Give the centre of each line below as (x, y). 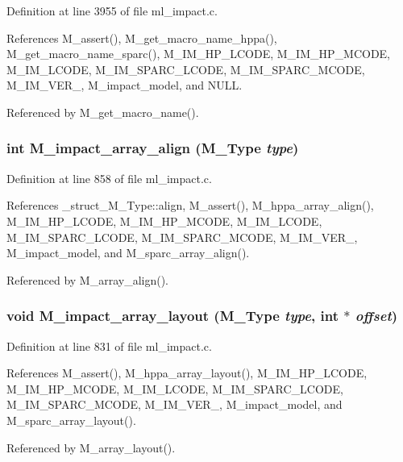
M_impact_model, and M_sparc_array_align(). (128, 253)
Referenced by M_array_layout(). (91, 447)
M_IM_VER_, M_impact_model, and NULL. (125, 85)
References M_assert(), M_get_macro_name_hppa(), (142, 37)
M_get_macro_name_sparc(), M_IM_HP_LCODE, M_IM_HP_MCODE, (198, 54)
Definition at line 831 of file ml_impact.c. (109, 345)
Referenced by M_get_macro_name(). (103, 112)
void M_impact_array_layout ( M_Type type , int (172, 316)
